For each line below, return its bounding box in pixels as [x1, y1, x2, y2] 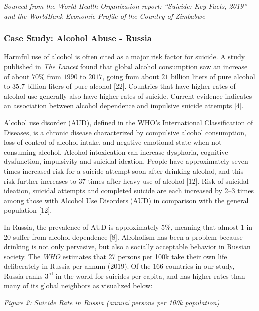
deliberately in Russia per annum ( [4, 261, 111, 271]
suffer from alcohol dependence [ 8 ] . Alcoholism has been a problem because [13, 231, 243, 242]
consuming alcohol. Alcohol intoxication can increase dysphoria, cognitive [4, 146, 228, 156]
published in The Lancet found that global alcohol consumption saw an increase [4, 61, 248, 71]
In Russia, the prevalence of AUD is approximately [4, 221, 159, 232]
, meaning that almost [170, 221, 239, 232]
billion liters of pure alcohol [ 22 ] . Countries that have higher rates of [27, 81, 236, 91]
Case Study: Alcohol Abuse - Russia [4, 32, 152, 44]
